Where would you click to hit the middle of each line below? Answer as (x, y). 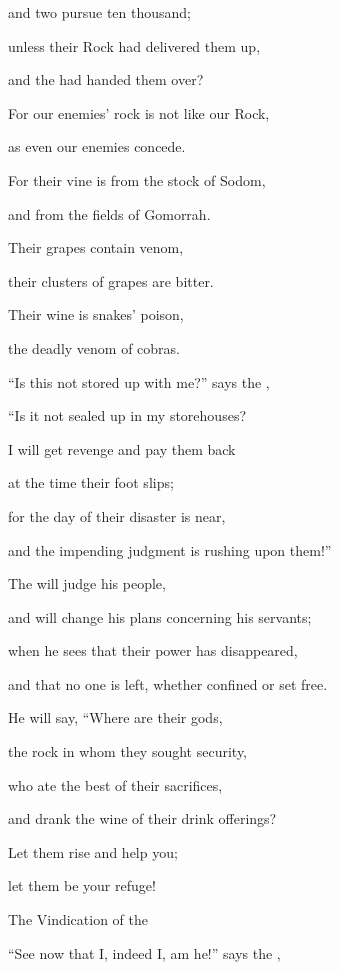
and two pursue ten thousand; (99, 12)
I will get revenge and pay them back (122, 448)
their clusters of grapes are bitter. (111, 280)
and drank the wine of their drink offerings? (142, 818)
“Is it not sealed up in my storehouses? (127, 415)
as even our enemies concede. (97, 146)
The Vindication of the (78, 919)
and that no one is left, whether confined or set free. (168, 683)
